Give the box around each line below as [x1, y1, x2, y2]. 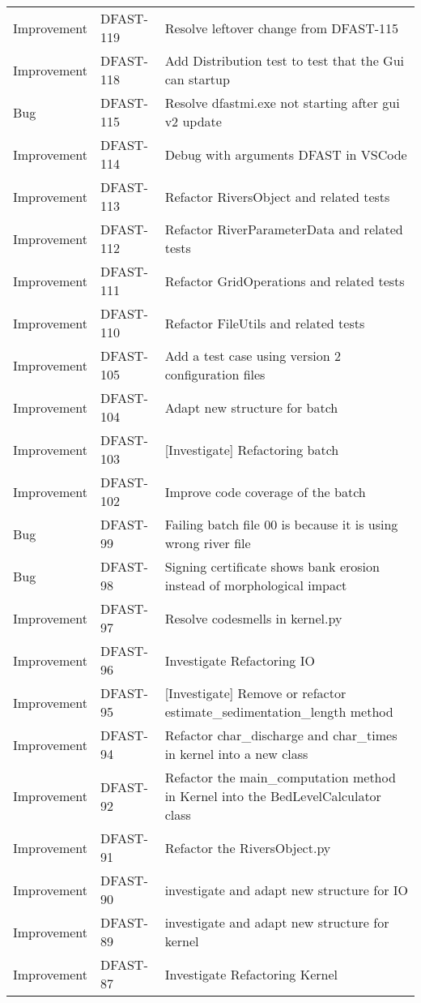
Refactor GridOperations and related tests [164, 271, 405, 290]
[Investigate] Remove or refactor [164, 684, 347, 702]
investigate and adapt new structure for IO [164, 880, 408, 899]
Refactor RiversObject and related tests [164, 186, 390, 206]
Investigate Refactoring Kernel [164, 964, 338, 984]
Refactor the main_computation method [164, 768, 396, 787]
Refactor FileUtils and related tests [164, 313, 365, 332]
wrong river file [164, 534, 251, 552]
